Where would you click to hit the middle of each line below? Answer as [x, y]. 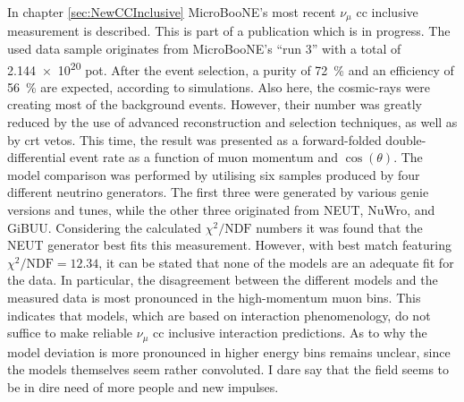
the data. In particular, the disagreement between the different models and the [223, 280]
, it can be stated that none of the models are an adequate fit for [276, 262]
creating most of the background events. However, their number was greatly [215, 104]
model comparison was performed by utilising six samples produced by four [214, 174]
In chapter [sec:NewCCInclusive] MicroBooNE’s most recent [172, 12]
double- [406, 139]
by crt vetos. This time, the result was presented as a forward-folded [194, 139]
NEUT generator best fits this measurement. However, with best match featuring [229, 245]
